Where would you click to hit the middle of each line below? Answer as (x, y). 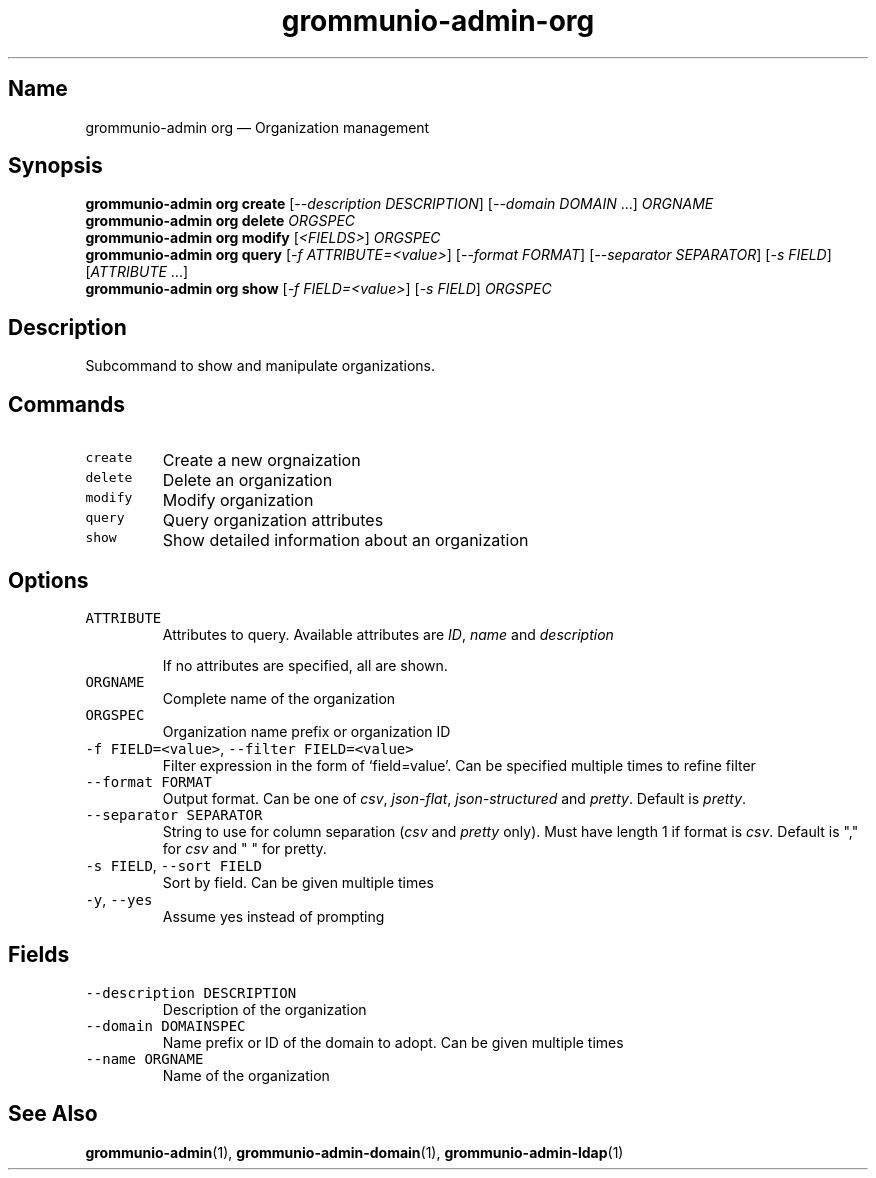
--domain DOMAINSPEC (165, 1025)
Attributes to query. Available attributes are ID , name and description (388, 634)
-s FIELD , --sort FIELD (173, 865)
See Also (53, 1114)
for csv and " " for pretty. (244, 848)
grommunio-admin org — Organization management (257, 127)
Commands (67, 404)
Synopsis (55, 166)
